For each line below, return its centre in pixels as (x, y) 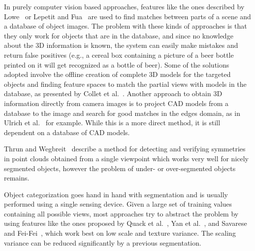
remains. (17, 178)
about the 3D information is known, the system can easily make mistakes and (121, 45)
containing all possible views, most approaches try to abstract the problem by (121, 213)
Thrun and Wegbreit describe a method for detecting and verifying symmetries (125, 149)
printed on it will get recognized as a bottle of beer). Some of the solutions (117, 64)
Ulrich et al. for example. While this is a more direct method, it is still (112, 123)
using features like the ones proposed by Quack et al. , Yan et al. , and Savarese (126, 223)
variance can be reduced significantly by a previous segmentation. (103, 242)
